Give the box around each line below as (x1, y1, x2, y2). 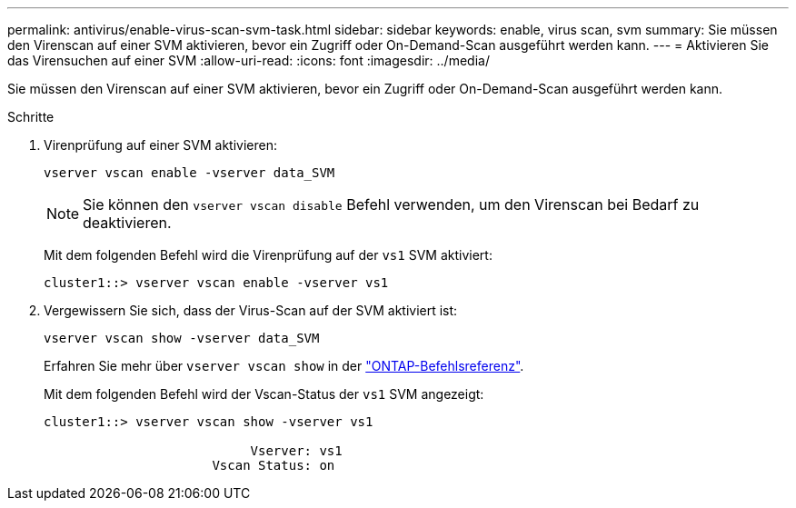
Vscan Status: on (212, 458, 335, 473)
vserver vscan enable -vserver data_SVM (44, 165, 335, 180)
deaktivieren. (83, 214, 172, 232)
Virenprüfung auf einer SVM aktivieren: (44, 137, 278, 153)
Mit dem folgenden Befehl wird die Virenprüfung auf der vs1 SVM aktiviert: (44, 247, 493, 263)
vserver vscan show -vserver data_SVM (44, 331, 320, 345)
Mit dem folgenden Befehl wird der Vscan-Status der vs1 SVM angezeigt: (44, 386, 484, 402)
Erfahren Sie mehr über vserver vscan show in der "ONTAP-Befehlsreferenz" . (44, 358, 524, 374)
